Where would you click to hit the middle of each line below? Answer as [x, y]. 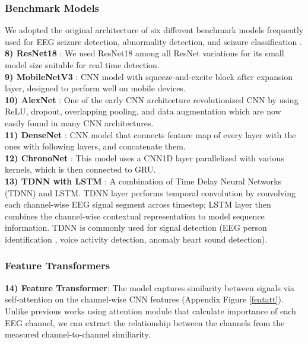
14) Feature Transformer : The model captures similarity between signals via [150, 287]
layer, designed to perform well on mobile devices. [95, 88]
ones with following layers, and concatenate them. [95, 146]
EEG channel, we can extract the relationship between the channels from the [145, 322]
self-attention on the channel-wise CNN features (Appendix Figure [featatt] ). [144, 299]
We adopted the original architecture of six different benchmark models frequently [154, 30]
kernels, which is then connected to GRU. [80, 169]
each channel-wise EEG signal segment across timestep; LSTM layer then [138, 204]
